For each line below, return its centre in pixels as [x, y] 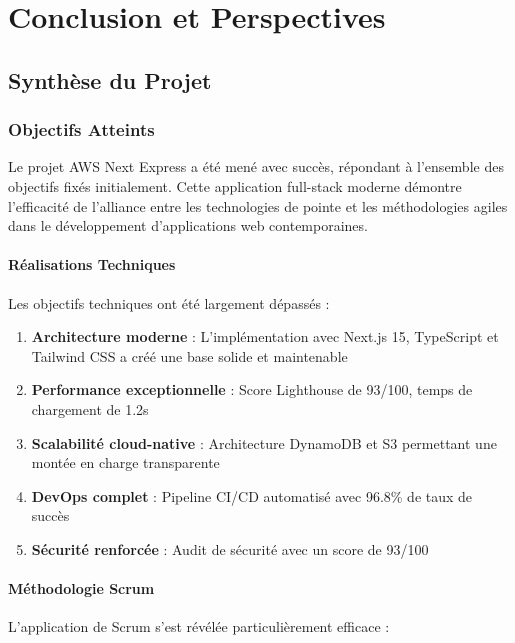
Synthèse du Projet [110, 79]
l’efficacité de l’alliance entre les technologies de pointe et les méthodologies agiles [258, 205]
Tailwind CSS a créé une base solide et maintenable [189, 355]
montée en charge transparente [125, 462]
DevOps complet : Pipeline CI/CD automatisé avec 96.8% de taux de [252, 495]
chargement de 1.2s [90, 408]
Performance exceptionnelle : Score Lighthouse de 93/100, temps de [252, 389]
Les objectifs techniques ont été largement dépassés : [169, 302]
